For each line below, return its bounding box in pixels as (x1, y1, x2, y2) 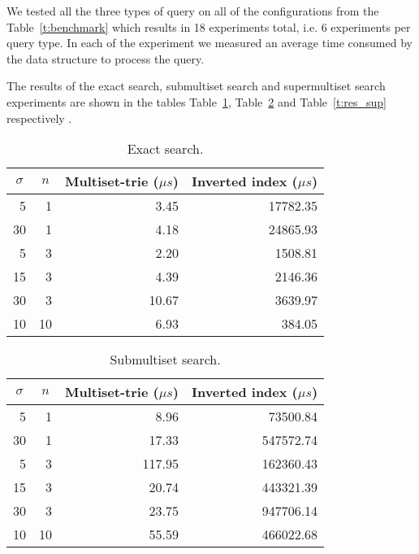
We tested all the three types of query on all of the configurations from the (6, 2, 379, 19)
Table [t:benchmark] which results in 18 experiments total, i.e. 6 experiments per (6, 18, 411, 35)
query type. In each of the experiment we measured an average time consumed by (6, 34, 413, 51)
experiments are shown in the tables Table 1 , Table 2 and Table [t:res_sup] (6, 93, 387, 110)
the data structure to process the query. (6, 50, 205, 67)
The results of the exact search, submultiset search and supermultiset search (6, 77, 386, 94)
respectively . (6, 109, 72, 126)
